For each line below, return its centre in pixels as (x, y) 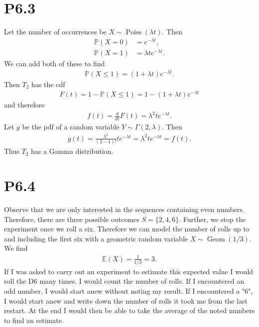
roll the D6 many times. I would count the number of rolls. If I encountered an (124, 281)
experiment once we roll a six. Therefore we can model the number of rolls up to (127, 229)
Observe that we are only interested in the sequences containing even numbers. (124, 209)
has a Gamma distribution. (72, 151)
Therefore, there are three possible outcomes (72, 219)
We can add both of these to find (55, 63)
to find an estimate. (34, 320)
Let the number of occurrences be (55, 32)
